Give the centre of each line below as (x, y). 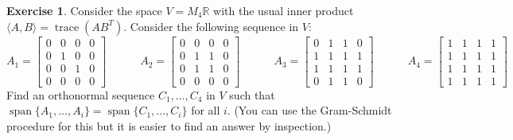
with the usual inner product (284, 10)
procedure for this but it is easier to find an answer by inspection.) (169, 125)
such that (252, 94)
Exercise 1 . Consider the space (84, 10)
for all (206, 110)
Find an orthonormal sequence (81, 94)
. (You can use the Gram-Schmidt (309, 110)
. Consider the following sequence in (211, 26)
